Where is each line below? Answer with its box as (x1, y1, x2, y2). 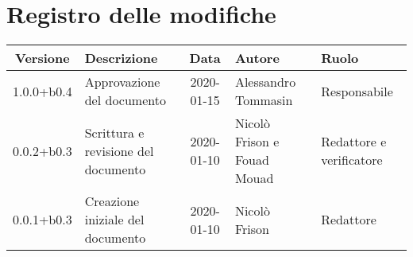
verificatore (321, 150, 383, 169)
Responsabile (321, 81, 393, 100)
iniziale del (84, 210, 145, 229)
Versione (15, 49, 70, 68)
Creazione (84, 192, 140, 211)
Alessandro (234, 72, 296, 92)
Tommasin (234, 91, 293, 110)
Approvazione (84, 72, 160, 92)
